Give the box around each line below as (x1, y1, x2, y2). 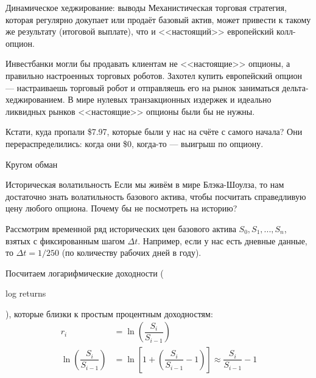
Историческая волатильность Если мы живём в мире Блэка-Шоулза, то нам (5, 178, 284, 191)
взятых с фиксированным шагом (5, 234, 125, 247)
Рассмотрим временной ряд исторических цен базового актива (5, 222, 236, 235)
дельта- (282, 81, 309, 94)
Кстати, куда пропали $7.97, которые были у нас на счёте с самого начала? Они (5, 125, 303, 138)
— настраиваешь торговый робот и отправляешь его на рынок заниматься (5, 81, 279, 94)
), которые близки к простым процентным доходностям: (5, 307, 213, 320)
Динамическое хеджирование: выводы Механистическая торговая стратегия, (5, 1, 287, 13)
